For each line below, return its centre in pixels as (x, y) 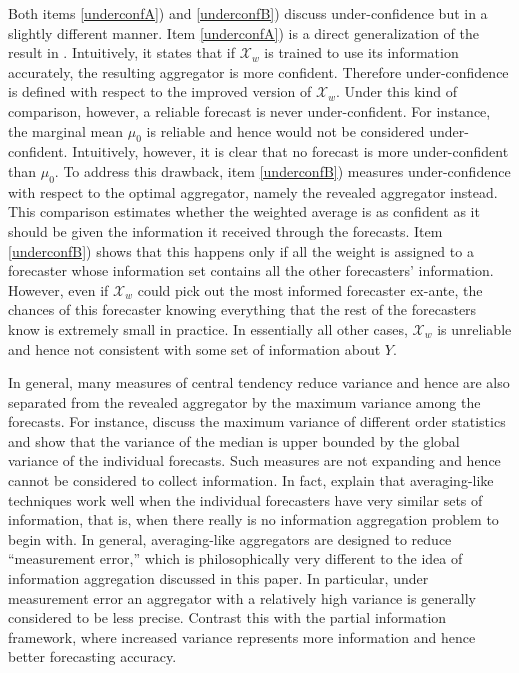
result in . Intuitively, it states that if (122, 52)
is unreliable (474, 328)
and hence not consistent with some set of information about (194, 348)
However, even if (58, 289)
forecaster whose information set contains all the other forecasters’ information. (251, 270)
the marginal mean (66, 130)
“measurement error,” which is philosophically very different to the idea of (235, 558)
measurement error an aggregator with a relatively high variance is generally (242, 597)
